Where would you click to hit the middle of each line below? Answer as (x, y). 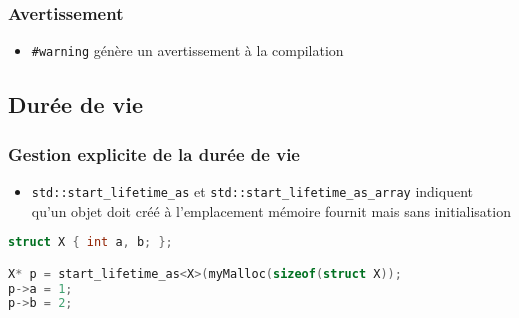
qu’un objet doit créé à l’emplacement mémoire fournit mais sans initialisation (271, 210)
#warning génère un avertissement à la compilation (187, 50)
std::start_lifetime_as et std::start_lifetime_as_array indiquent (252, 190)
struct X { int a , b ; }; (90, 242)
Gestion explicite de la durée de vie (154, 153)
